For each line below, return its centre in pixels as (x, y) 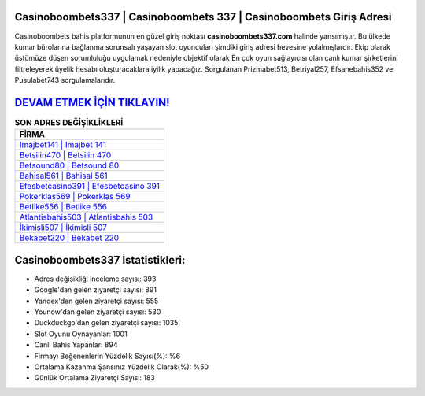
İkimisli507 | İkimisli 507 (63, 228)
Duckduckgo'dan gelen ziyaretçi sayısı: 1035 (106, 323)
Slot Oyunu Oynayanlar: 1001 (81, 334)
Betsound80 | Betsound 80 (69, 165)
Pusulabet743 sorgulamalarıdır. (65, 80)
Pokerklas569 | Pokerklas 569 (75, 197)
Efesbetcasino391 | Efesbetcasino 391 (90, 187)
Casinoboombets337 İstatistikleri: (100, 260)
